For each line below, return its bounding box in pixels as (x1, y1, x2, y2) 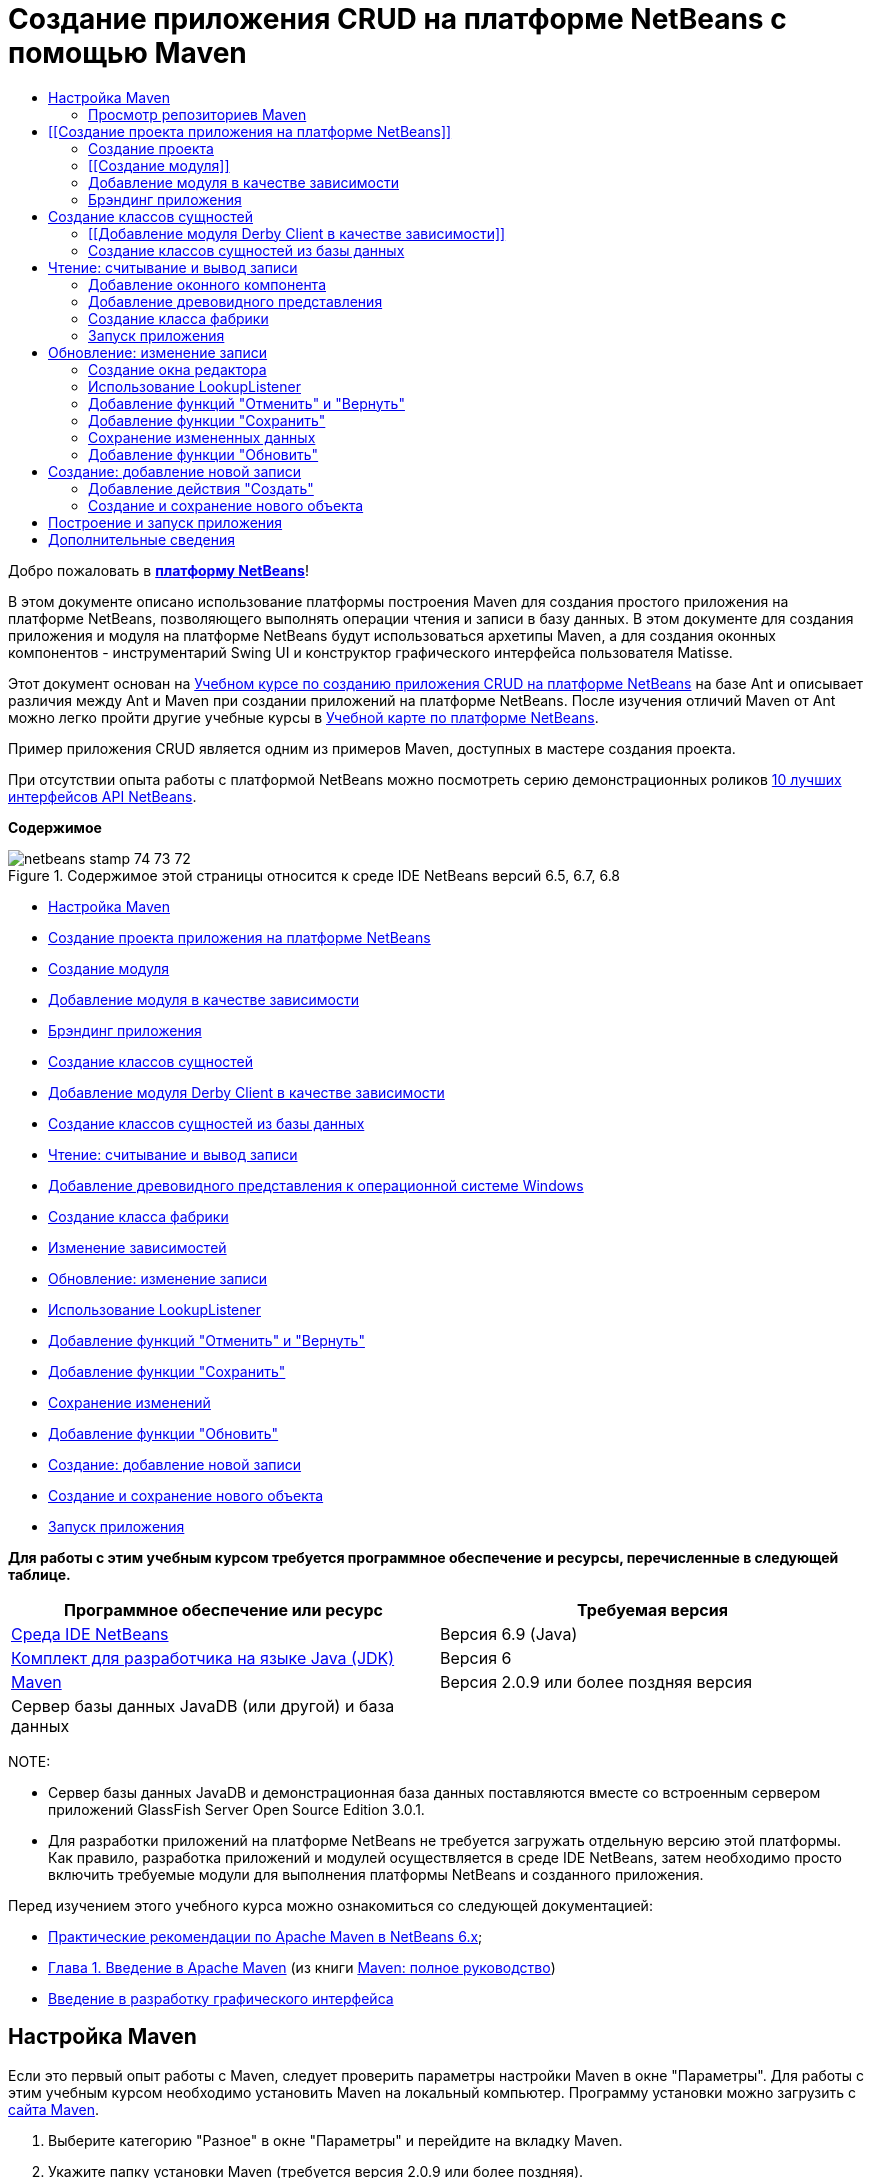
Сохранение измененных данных (88, 428, 316, 446)
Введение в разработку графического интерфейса (48, 1989, 394, 2007)
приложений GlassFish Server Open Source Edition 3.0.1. (48, 1800, 425, 1818)
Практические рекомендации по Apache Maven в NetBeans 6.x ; (48, 1927, 483, 1945)
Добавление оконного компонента (88, 275, 327, 293)
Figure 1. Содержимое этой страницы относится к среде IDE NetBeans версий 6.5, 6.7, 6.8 (8, 866, 621, 884)
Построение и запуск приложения (48, 513, 283, 531)
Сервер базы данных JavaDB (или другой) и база (11, 1695, 395, 1716)
